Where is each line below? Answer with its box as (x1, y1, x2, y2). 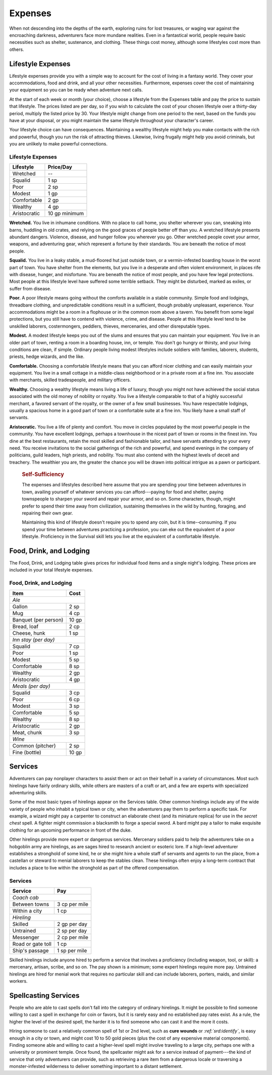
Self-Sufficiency (22, 471, 64, 478)
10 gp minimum (48, 210, 84, 217)
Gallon (12, 603, 28, 610)
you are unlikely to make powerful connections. (9, 141, 108, 147)
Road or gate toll (12, 940, 52, 947)
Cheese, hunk (12, 629, 45, 636)
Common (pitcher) (12, 742, 56, 749)
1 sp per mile (57, 947, 88, 954)
